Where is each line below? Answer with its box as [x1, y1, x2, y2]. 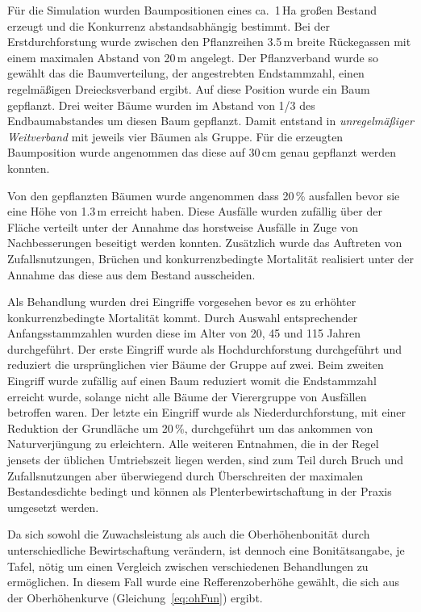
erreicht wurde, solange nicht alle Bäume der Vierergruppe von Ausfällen [7, 388, 367, 405]
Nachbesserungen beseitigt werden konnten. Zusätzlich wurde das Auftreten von [7, 234, 402, 251]
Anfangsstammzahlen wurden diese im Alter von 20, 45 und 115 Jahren [7, 325, 361, 342]
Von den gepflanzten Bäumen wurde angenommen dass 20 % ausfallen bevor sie [7, 187, 400, 203]
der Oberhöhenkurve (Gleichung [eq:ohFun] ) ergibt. [7, 589, 263, 606]
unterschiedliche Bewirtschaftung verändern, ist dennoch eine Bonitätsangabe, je [7, 542, 405, 558]
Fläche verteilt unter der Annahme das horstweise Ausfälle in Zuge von [7, 218, 359, 235]
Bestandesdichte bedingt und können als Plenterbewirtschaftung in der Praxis [7, 483, 392, 500]
